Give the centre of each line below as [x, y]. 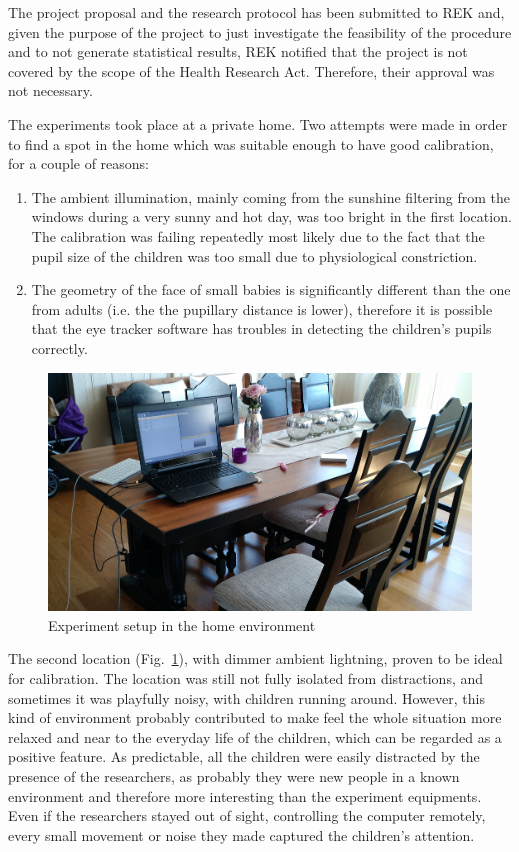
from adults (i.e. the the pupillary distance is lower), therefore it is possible [262, 308]
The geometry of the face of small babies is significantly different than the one [271, 289]
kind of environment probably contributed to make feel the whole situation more [255, 717]
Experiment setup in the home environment [182, 624]
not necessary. [50, 90]
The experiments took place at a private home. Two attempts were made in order [258, 123]
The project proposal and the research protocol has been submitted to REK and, [256, 12]
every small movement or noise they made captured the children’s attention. [241, 834]
